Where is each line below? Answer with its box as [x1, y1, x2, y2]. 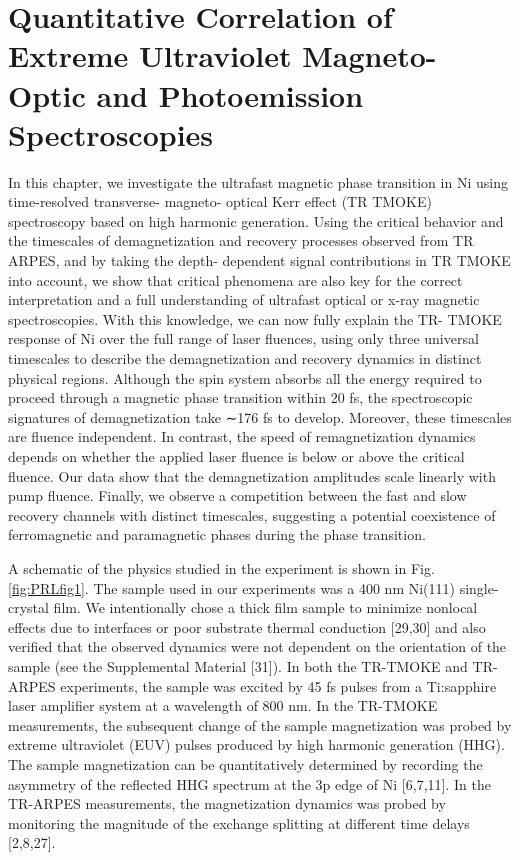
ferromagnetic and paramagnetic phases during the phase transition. [8, 524, 426, 545]
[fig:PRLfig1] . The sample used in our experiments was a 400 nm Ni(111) [8, 577, 456, 598]
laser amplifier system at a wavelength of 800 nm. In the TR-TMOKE [8, 695, 438, 716]
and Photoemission [96, 74, 364, 115]
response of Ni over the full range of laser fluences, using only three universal [8, 328, 479, 349]
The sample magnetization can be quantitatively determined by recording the [8, 753, 483, 774]
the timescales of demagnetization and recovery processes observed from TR [8, 230, 474, 251]
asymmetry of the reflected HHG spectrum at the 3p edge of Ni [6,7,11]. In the [8, 773, 491, 794]
